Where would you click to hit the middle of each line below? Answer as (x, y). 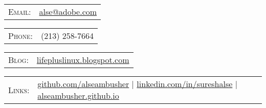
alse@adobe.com (68, 12)
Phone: (20, 36)
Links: (19, 90)
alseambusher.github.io (78, 95)
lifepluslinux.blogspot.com (83, 60)
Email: (20, 12)
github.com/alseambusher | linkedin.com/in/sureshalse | (138, 84)
